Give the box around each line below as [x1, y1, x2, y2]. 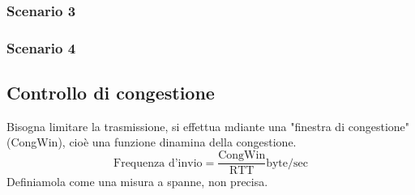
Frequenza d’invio [113, 157, 203, 169]
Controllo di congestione [6, 80, 215, 105]
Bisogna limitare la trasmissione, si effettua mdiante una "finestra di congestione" [6, 117, 410, 134]
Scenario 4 [6, 37, 76, 57]
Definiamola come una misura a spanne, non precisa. [6, 173, 268, 190]
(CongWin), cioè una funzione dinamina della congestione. [6, 134, 297, 150]
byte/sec [266, 157, 308, 169]
